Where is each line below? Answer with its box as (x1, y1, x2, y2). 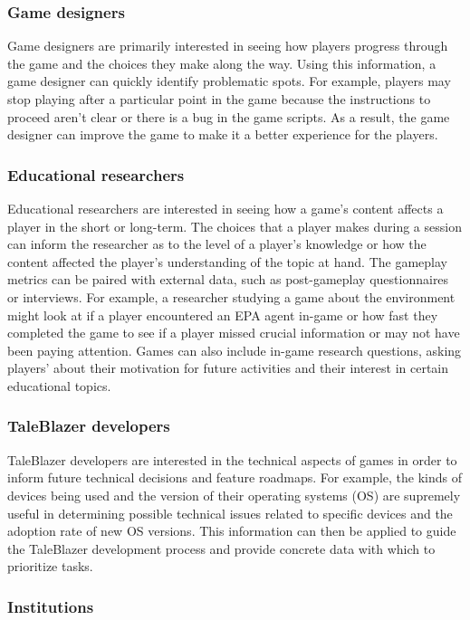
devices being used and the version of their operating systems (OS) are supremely (7, 485, 461, 504)
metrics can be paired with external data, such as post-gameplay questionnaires (7, 270, 449, 289)
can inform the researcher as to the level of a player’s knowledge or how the (7, 234, 427, 253)
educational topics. (7, 376, 111, 395)
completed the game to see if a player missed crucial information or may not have (7, 323, 460, 342)
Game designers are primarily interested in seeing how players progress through (7, 36, 448, 55)
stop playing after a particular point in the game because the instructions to (7, 90, 431, 108)
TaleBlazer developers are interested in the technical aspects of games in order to (7, 450, 457, 469)
